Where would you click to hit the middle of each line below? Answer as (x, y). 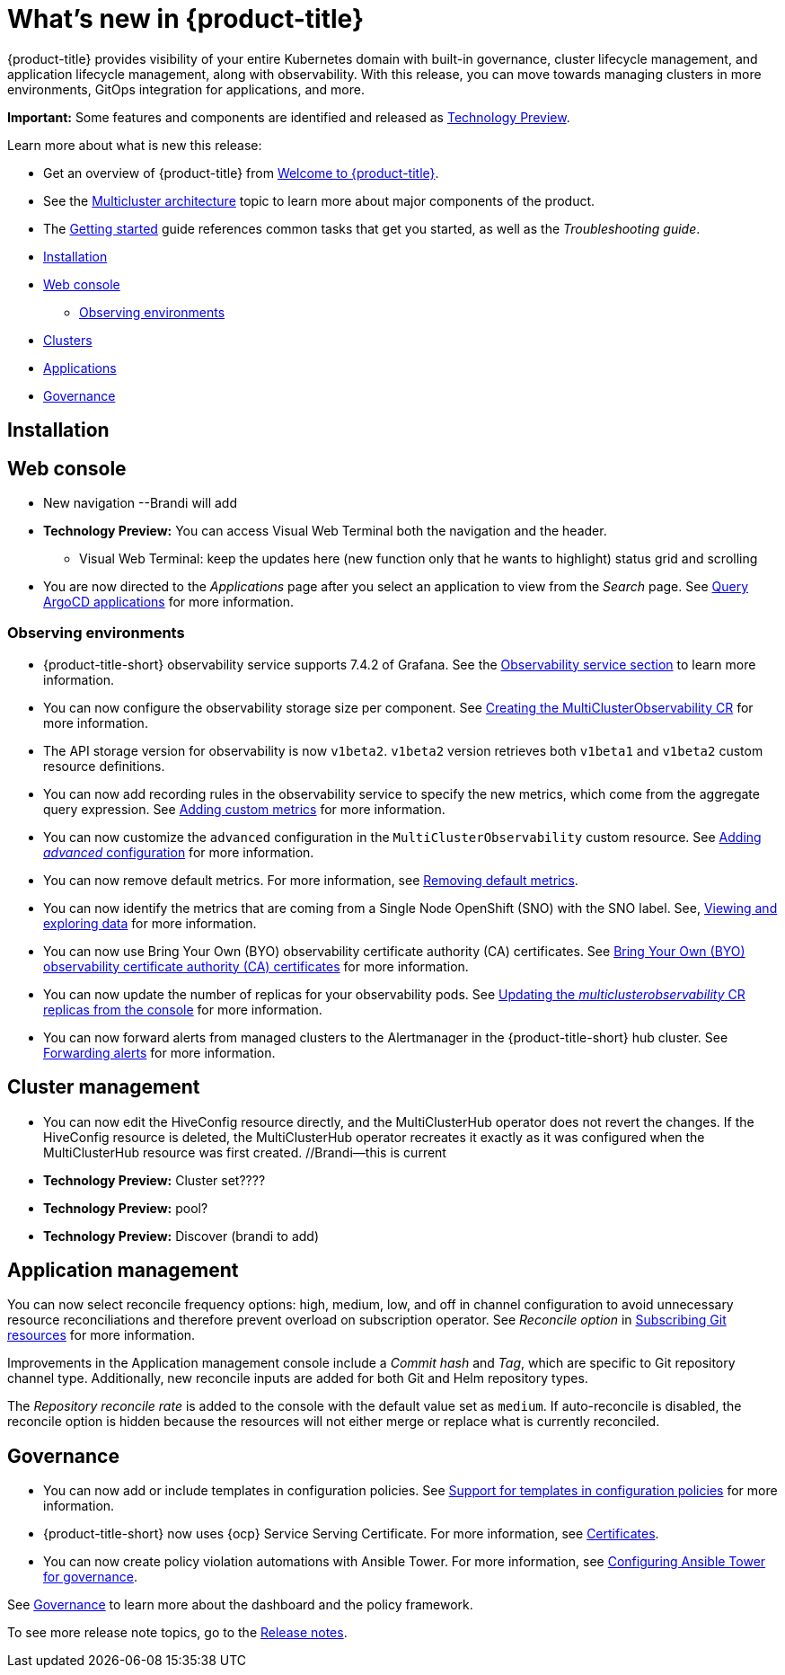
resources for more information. (101, 1335)
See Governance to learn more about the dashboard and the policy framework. (240, 1605)
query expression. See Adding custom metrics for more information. (244, 809)
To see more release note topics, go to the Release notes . (177, 1633)
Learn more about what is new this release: (135, 145)
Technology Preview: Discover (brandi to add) (181, 1236)
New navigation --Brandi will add (140, 503)
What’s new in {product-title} (186, 19)
